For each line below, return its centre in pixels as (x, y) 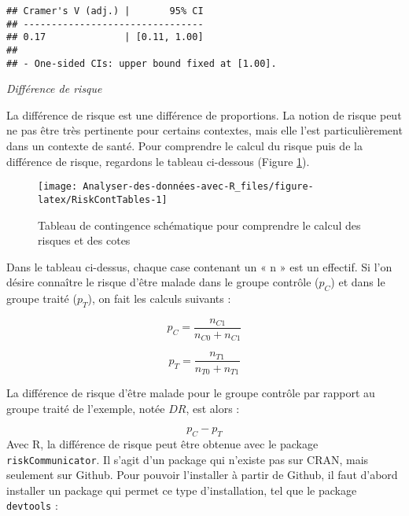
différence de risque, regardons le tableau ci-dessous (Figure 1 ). (158, 161)
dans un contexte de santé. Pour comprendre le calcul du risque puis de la (184, 146)
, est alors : (213, 408)
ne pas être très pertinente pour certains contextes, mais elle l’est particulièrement (204, 130)
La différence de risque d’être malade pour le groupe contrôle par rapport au (191, 392)
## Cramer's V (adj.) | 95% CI (105, 11)
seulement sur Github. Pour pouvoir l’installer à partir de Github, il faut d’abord (202, 475)
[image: (58, 187)
